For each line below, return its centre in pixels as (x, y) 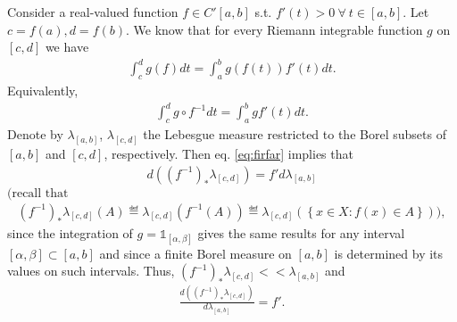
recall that (40, 193)
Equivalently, (43, 91)
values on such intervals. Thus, (91, 271)
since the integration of (70, 232)
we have (67, 47)
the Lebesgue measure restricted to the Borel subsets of (295, 134)
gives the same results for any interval (301, 232)
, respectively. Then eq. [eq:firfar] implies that (228, 153)
